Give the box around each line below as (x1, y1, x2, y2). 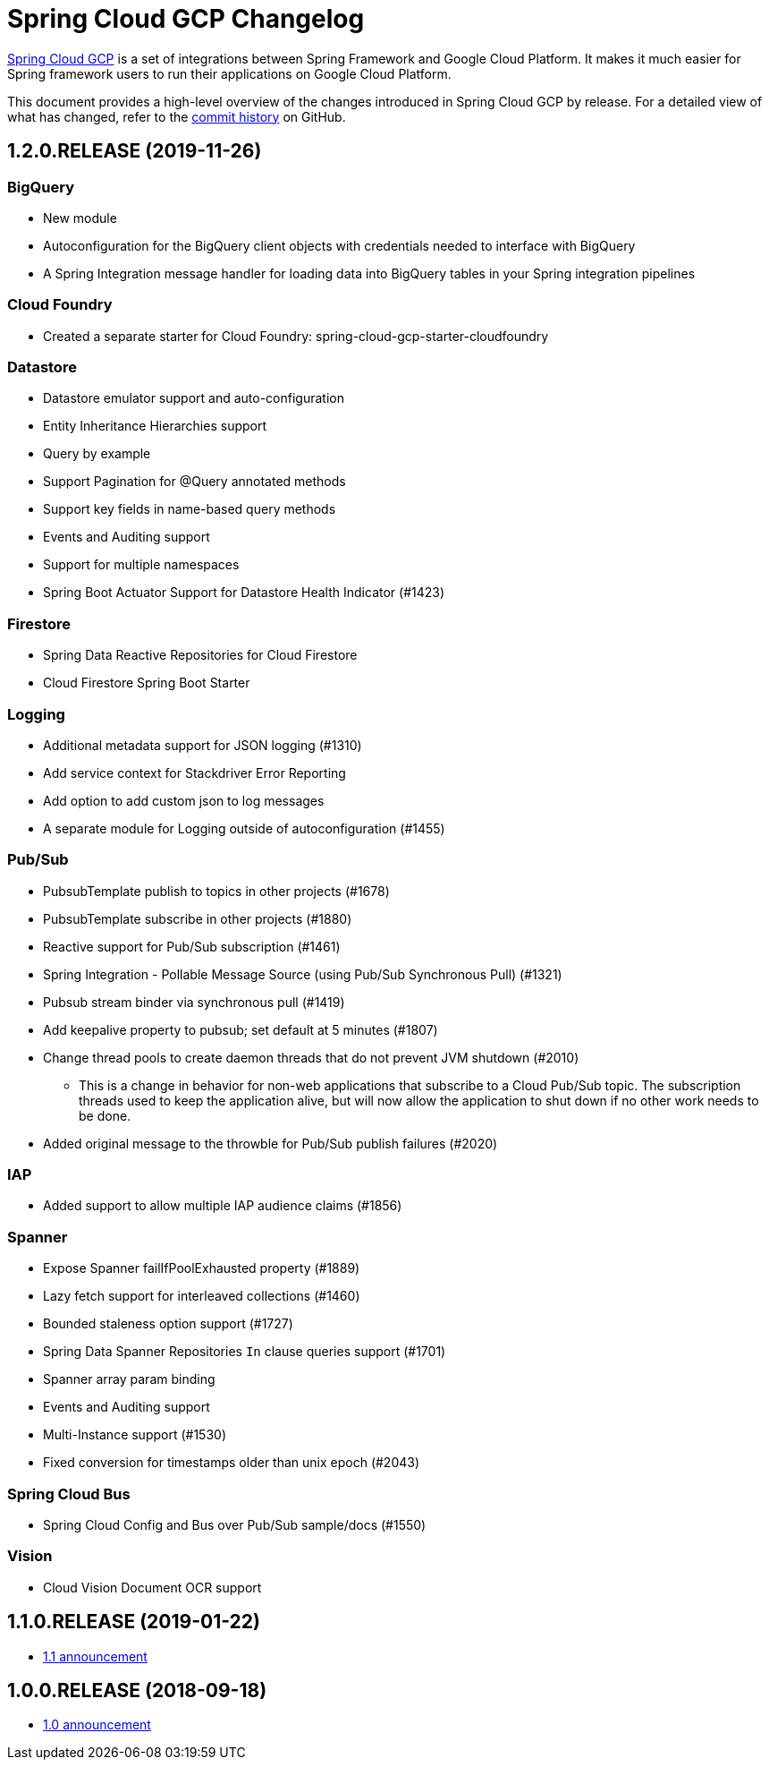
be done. (79, 1107, 131, 1123)
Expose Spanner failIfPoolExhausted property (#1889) (43, 1260, 360, 1276)
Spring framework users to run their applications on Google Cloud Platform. (7, 65, 452, 81)
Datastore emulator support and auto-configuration (43, 390, 344, 406)
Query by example (43, 446, 151, 462)
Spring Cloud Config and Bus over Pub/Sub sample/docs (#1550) (43, 1516, 427, 1532)
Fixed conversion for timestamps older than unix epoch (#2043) (43, 1455, 420, 1471)
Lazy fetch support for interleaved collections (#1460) (43, 1288, 360, 1304)
